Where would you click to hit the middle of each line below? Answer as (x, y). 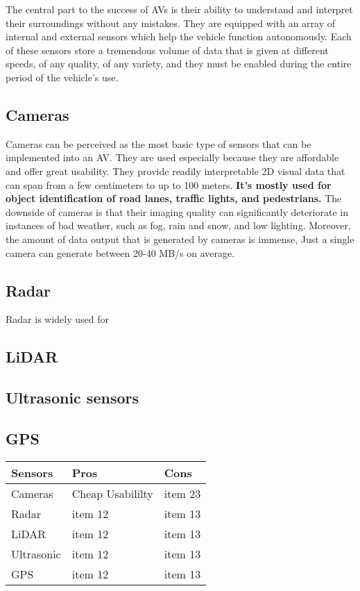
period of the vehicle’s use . (62, 77)
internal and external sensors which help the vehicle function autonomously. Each (179, 36)
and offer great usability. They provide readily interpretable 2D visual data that (175, 170)
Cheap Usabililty (112, 493)
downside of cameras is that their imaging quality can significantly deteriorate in (177, 211)
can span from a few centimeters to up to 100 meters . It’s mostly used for (169, 184)
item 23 (182, 493)
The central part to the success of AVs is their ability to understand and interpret (179, 9)
